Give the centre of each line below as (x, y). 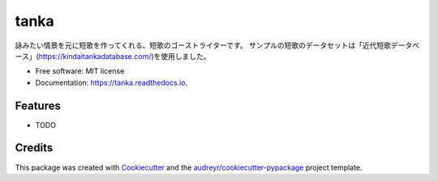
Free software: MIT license (80, 71)
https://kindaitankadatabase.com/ (95, 56)
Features (38, 105)
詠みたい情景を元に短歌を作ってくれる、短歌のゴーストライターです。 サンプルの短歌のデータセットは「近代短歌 (203, 45)
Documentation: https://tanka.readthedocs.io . (112, 82)
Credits (34, 148)
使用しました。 (186, 56)
